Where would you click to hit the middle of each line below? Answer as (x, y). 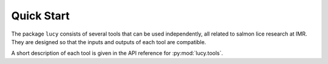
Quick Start (40, 16)
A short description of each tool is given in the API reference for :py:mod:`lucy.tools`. (117, 53)
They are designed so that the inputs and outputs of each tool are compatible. (109, 42)
